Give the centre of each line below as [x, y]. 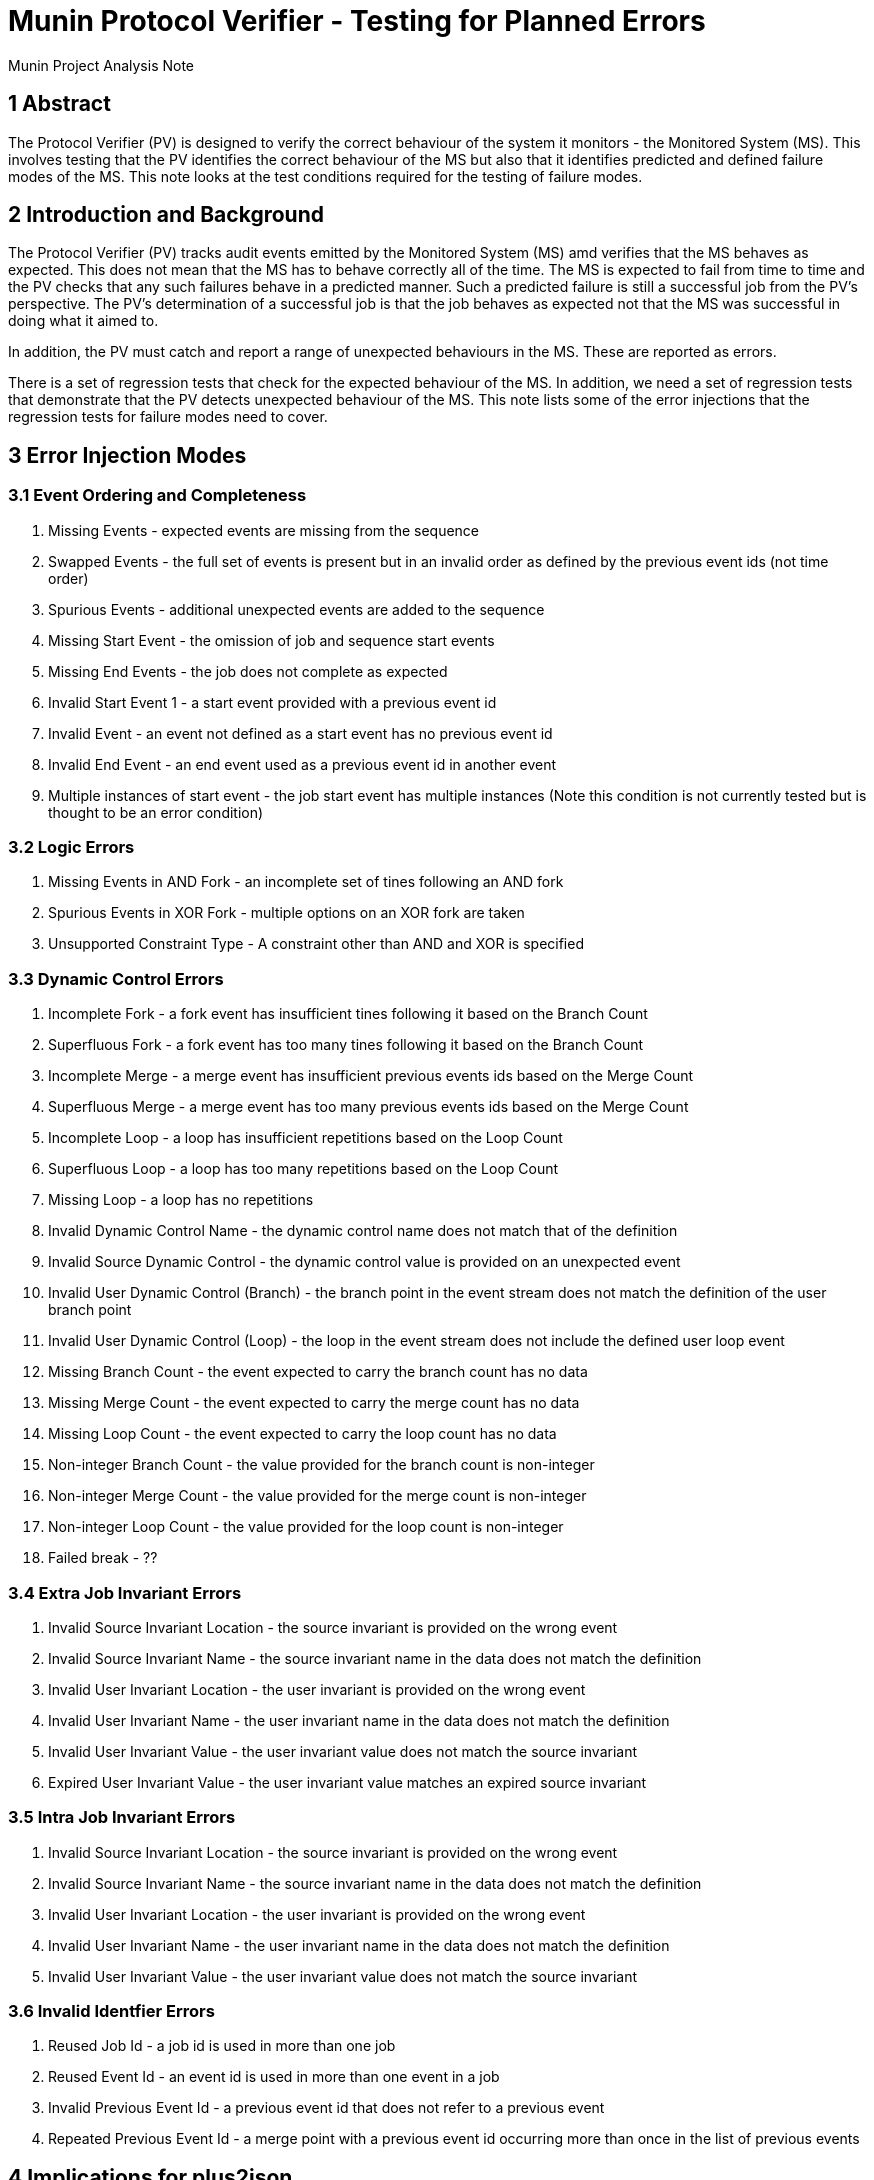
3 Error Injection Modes [127, 455]
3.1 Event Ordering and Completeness [157, 495]
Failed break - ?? [103, 1558]
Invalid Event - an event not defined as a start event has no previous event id [300, 733]
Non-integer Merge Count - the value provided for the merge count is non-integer [317, 1496]
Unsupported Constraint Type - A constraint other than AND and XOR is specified [316, 944]
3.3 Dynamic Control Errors [116, 978]
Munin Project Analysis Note [101, 65]
